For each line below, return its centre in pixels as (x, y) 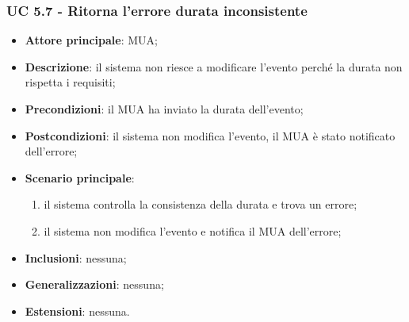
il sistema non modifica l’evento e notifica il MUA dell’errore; (193, 230)
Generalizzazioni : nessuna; (94, 284)
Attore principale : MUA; (91, 40)
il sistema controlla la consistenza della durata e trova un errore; (201, 204)
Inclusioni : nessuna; (76, 257)
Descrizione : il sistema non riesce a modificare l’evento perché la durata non (214, 66)
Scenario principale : (80, 177)
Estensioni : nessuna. (77, 310)
